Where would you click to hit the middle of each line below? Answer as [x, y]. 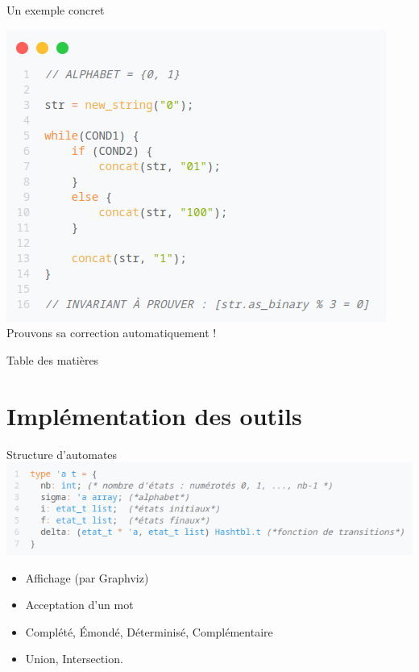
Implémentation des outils [154, 415]
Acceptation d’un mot [79, 605]
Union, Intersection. [74, 659]
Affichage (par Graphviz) [87, 577]
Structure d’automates [62, 454]
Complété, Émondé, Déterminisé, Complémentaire [149, 631]
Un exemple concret [56, 10]
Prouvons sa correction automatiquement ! [112, 333]
